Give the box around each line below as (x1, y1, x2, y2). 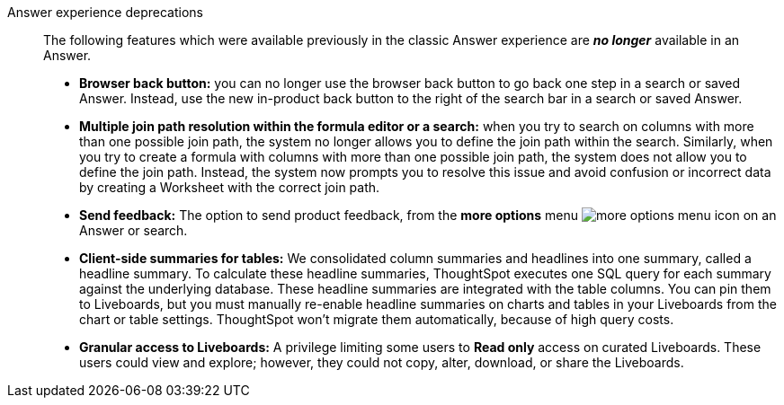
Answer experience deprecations (7, 4, 203, 20)
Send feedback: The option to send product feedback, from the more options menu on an (79, 207, 777, 223)
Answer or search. (79, 223, 188, 238)
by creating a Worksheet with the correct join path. (79, 180, 380, 195)
